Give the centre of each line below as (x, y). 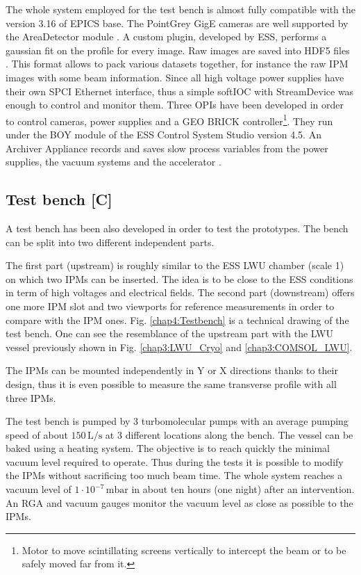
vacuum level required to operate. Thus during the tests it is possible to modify (175, 461)
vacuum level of (39, 489)
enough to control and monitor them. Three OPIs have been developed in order (175, 105)
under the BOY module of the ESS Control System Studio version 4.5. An (163, 134)
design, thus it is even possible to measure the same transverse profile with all (171, 383)
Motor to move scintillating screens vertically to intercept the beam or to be (184, 550)
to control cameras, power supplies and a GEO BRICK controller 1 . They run (169, 120)
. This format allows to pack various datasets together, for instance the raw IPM (177, 64)
